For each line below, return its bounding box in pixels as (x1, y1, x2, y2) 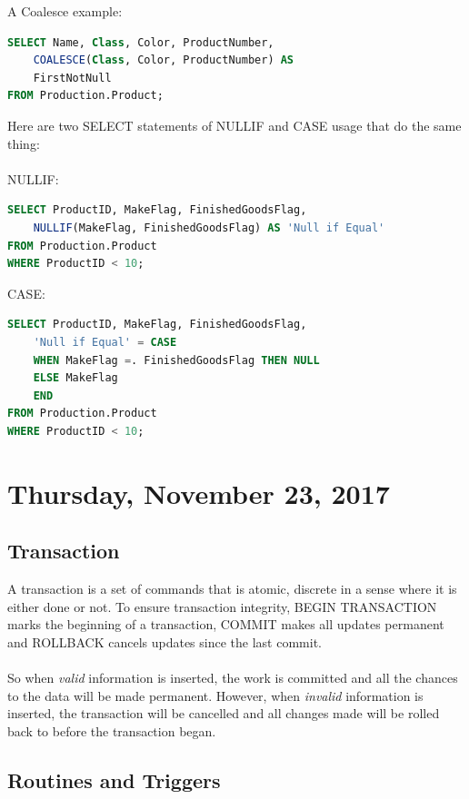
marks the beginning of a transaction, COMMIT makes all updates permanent (7, 615, 444, 634)
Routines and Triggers (7, 765, 221, 794)
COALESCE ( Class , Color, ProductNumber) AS (33, 54, 294, 67)
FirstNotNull (33, 71, 112, 84)
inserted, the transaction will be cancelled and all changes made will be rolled (7, 704, 440, 723)
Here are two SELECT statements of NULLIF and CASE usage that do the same (7, 115, 462, 134)
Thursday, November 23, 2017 (7, 474, 390, 511)
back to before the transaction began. (7, 721, 216, 740)
